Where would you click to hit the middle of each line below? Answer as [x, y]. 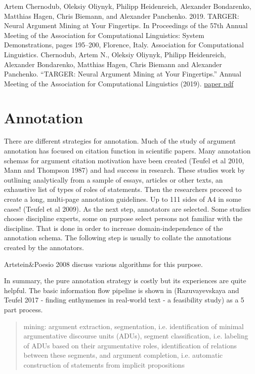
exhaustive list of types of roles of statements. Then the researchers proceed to [123, 189]
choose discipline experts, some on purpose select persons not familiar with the [123, 218]
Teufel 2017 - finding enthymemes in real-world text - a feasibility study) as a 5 [124, 300]
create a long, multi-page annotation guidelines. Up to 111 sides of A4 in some [123, 199]
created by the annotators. [44, 247]
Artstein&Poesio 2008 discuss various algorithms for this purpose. [104, 264]
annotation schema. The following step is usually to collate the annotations [118, 238]
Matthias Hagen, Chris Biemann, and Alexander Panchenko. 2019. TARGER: [122, 16]
